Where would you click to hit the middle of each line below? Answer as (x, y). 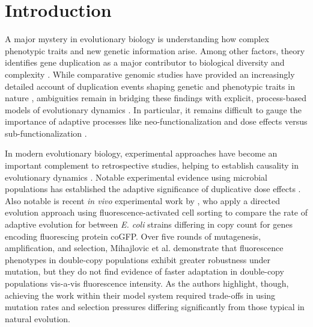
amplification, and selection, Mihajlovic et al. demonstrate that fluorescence (144, 248)
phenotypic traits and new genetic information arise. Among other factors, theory (155, 50)
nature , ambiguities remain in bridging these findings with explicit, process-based (156, 98)
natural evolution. (38, 318)
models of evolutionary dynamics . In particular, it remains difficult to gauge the (153, 109)
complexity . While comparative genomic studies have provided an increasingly (150, 74)
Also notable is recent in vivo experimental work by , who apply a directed (142, 200)
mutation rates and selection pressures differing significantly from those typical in (155, 307)
